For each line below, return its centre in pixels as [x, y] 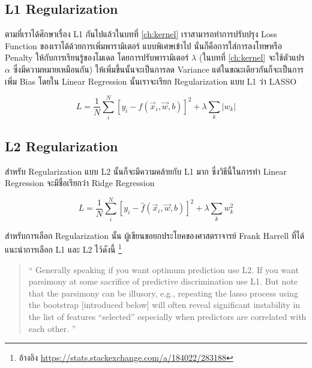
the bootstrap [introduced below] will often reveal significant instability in [164, 305]
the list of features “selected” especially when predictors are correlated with [167, 317]
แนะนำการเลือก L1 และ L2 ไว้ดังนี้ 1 [63, 249]
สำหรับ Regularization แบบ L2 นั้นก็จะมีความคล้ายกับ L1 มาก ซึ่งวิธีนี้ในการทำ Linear [146, 171]
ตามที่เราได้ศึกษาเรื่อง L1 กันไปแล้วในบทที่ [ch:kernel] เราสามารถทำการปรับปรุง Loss [141, 34]
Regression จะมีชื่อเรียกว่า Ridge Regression [80, 183]
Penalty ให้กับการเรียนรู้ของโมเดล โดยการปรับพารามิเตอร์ [97, 57]
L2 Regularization [61, 146]
